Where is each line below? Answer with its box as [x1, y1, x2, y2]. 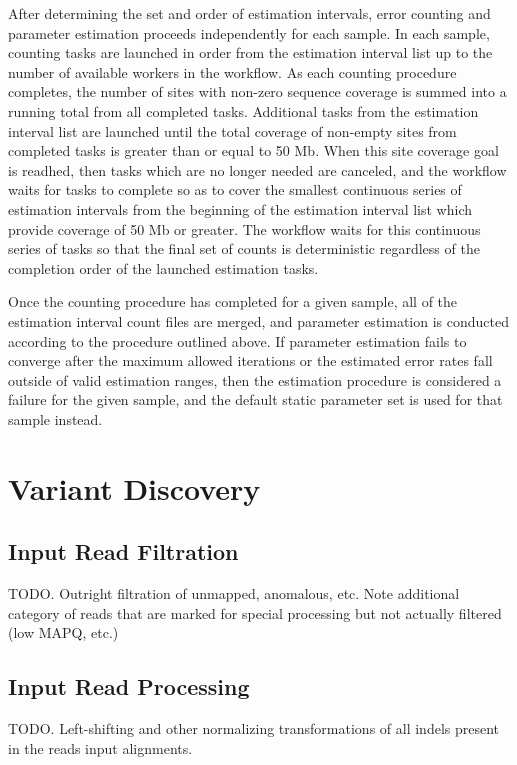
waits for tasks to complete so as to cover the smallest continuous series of [8, 179, 462, 200]
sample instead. [8, 408, 103, 429]
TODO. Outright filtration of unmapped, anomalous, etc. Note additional [8, 583, 460, 604]
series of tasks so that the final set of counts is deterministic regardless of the [8, 238, 480, 259]
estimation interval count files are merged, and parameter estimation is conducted [8, 310, 509, 331]
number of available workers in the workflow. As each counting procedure [8, 61, 457, 82]
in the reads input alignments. [8, 737, 193, 758]
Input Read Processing [8, 671, 250, 702]
